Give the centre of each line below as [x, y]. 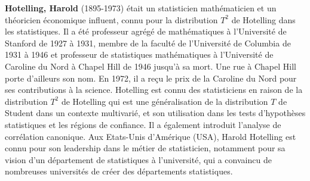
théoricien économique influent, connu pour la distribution [111, 19]
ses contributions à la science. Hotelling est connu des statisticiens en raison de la [154, 90]
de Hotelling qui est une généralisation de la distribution [165, 101]
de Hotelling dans [263, 19]
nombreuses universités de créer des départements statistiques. [119, 171]
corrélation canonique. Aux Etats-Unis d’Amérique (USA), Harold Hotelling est [151, 136]
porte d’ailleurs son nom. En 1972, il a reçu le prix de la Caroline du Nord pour [151, 78]
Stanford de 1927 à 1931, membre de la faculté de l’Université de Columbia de [148, 43]
